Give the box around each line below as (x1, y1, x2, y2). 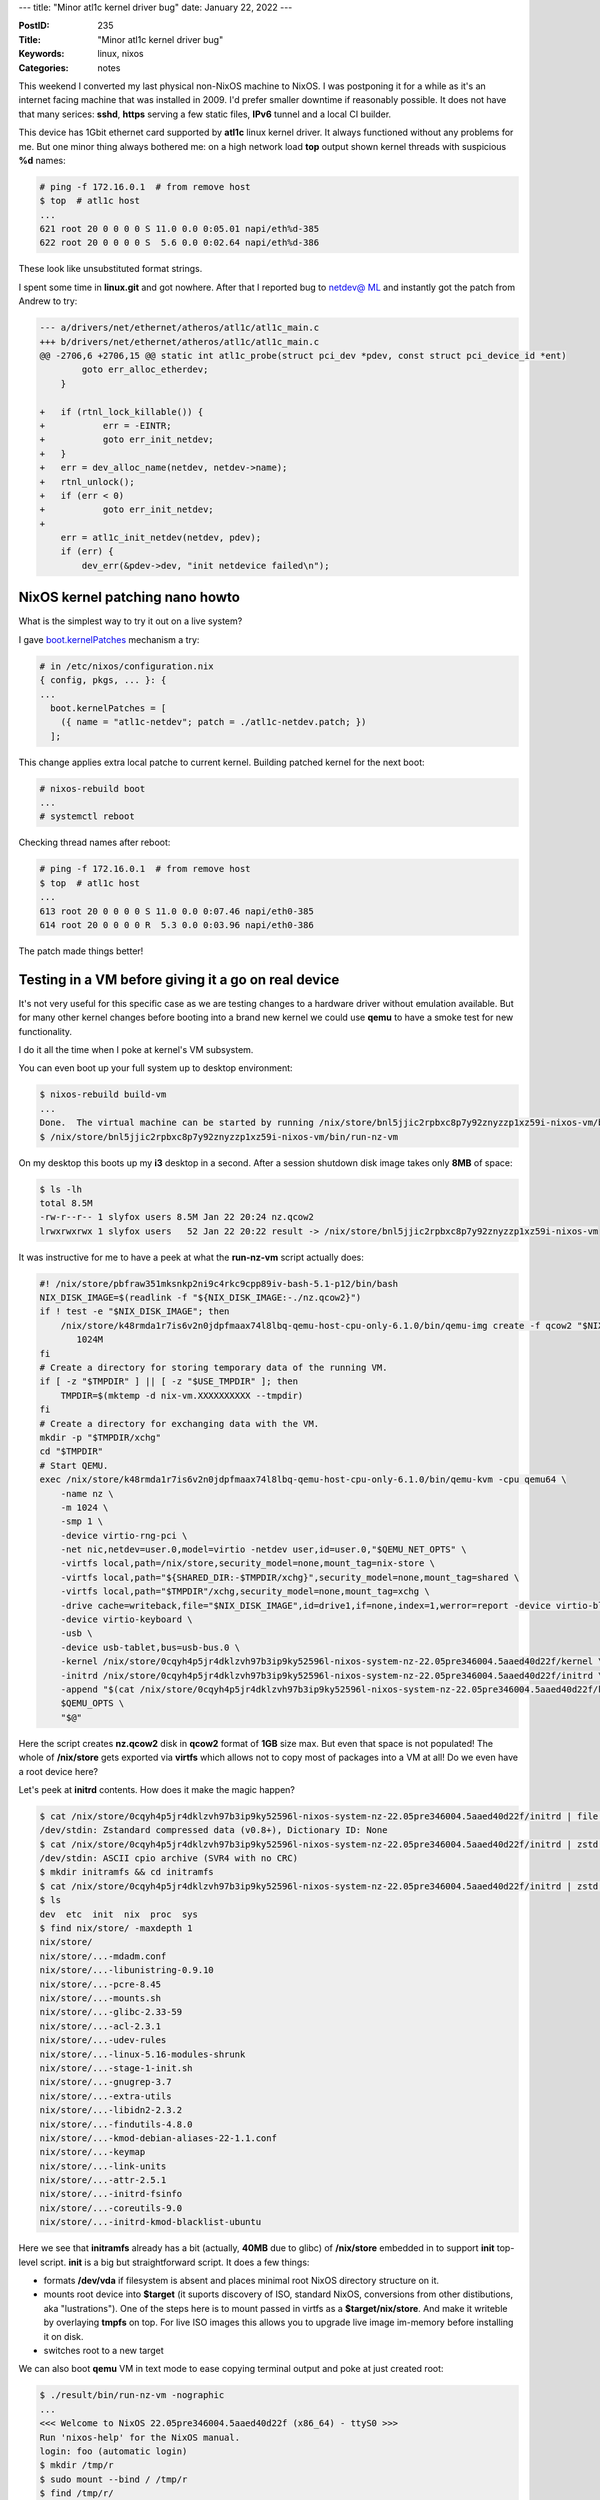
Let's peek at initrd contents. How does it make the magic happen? (18, 1783, 295, 1795)
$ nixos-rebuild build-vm (39, 1089, 167, 1100)
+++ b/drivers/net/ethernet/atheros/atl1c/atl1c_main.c (39, 336, 320, 347)
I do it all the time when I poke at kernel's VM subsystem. (18, 1044, 254, 1056)
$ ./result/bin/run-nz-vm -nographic (39, 2390, 225, 2401)
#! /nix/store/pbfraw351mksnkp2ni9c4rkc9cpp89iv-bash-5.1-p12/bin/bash (39, 1278, 399, 1289)
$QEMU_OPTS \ (60, 1698, 125, 1709)
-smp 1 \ (60, 1516, 104, 1527)
